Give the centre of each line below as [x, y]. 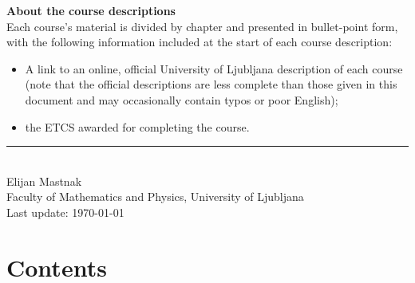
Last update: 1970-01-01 [65, 212]
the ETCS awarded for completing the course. [137, 126]
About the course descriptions [91, 10]
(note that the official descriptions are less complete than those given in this [211, 84]
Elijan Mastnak [44, 181]
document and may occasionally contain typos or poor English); [182, 99]
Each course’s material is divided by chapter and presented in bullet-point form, [202, 26]
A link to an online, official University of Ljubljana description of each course [214, 68]
